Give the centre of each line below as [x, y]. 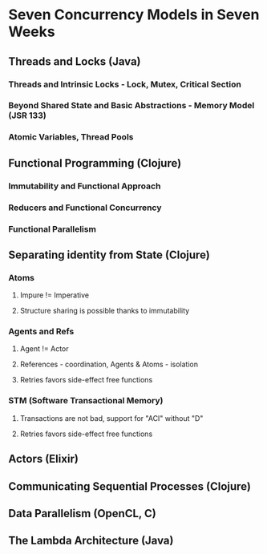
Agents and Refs [41, 332]
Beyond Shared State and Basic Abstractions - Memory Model [131, 106]
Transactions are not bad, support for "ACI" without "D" [111, 418]
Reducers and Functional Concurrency [85, 208]
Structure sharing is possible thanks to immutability [105, 311]
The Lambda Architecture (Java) [91, 541]
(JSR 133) [27, 115]
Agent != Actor [44, 349]
